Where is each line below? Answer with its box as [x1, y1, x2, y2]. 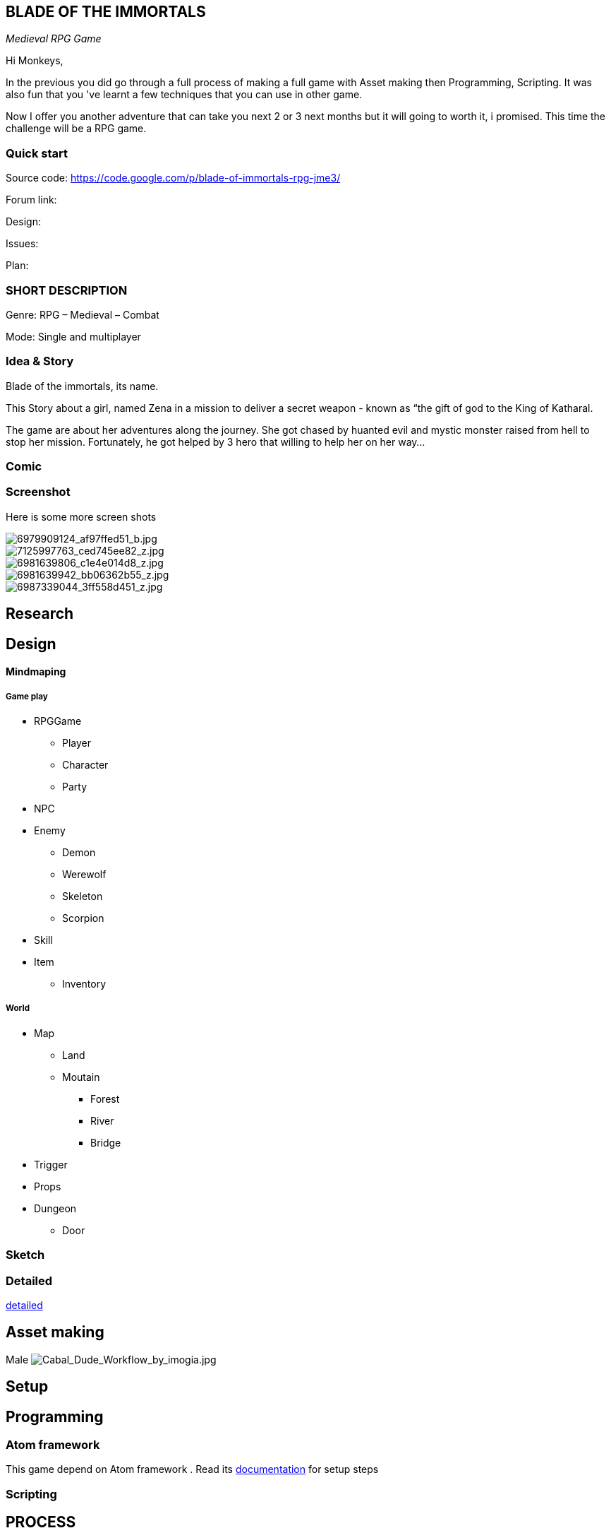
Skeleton [62, 890, 103, 903]
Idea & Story [6, 354, 74, 369]
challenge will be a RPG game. [6, 122, 147, 135]
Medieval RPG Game [6, 32, 102, 45]
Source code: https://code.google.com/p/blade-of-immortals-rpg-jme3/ [6, 172, 341, 184]
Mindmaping [6, 665, 66, 678]
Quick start [6, 146, 68, 160]
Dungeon [34, 1202, 77, 1214]
